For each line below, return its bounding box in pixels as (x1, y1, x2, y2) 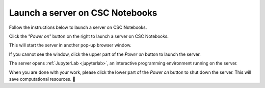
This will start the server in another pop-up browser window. (9, 42, 132, 48)
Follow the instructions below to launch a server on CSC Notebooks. (9, 24, 147, 30)
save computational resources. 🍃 (9, 76, 76, 82)
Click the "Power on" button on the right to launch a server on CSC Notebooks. (9, 33, 169, 39)
